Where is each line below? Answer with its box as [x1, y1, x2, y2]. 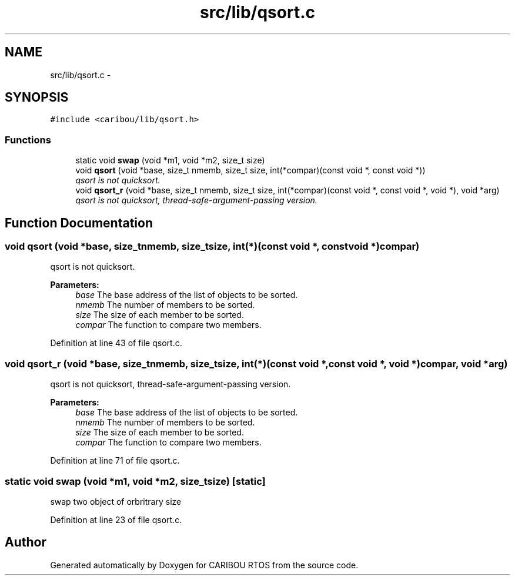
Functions [5, 133, 51, 146]
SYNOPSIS [5, 90, 69, 105]
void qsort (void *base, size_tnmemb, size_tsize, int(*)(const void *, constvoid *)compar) [5, 240, 420, 253]
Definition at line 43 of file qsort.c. [50, 338, 182, 348]
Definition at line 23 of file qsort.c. [50, 514, 182, 525]
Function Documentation [5, 215, 153, 230]
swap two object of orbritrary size [50, 496, 182, 507]
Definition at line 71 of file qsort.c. [50, 455, 180, 466]
